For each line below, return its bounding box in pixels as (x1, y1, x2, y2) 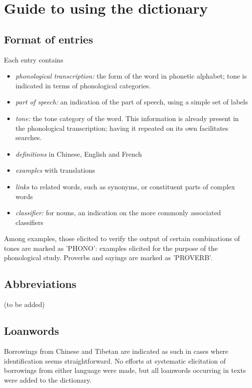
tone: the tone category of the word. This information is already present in (15, 113, 239, 123)
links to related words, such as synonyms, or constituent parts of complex (15, 181, 235, 191)
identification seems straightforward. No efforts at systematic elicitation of (4, 355, 226, 366)
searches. (15, 132, 42, 143)
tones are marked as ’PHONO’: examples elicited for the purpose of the (4, 243, 218, 253)
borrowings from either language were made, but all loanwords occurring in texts (4, 365, 246, 375)
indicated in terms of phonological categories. (15, 80, 151, 90)
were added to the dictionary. (4, 374, 92, 385)
